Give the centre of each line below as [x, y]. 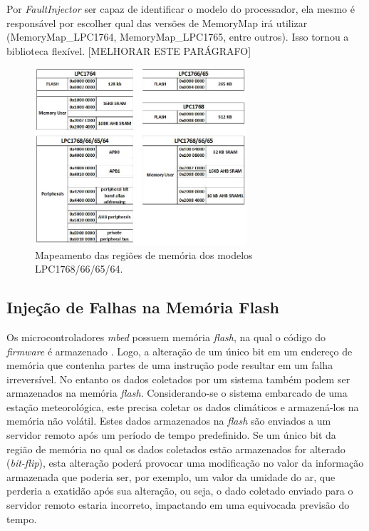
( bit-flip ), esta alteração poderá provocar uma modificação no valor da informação [185, 463]
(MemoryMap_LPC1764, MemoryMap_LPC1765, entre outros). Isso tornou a [178, 37]
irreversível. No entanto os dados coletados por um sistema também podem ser [178, 379]
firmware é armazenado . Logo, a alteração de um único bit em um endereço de [180, 351]
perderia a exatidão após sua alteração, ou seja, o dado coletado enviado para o [180, 491]
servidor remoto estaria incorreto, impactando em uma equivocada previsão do [178, 505]
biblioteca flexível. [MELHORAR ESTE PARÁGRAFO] [129, 50]
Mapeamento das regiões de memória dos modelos [144, 254]
